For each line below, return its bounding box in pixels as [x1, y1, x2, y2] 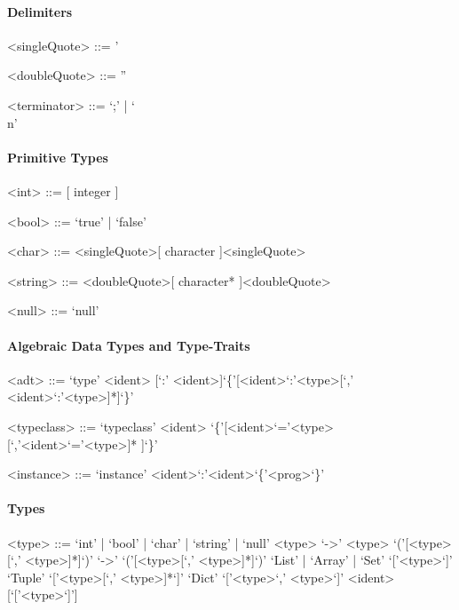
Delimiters [7, 2, 73, 20]
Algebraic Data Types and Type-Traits [7, 336, 250, 354]
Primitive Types [7, 147, 108, 166]
